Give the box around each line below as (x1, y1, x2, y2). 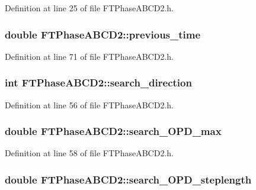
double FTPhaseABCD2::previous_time (5, 27, 201, 41)
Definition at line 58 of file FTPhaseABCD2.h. (5, 147, 174, 159)
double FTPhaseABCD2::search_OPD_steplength (5, 172, 252, 186)
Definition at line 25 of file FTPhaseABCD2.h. (5, 2, 174, 14)
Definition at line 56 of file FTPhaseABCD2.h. (5, 98, 174, 111)
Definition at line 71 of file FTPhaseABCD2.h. (5, 50, 174, 62)
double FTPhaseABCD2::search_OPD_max (5, 124, 222, 139)
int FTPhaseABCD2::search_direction (5, 75, 192, 90)
